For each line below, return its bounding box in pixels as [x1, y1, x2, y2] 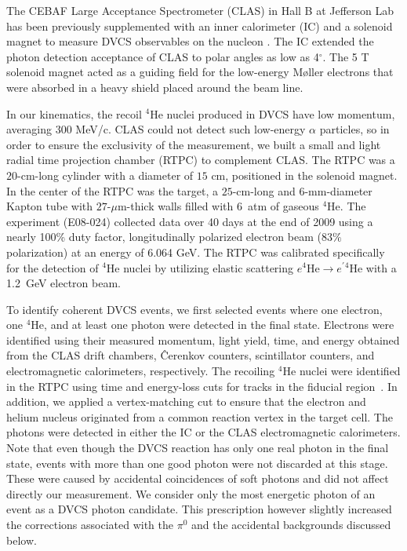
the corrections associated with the [6, 516, 174, 532]
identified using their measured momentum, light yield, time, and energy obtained [6, 331, 400, 348]
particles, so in [319, 121, 390, 137]
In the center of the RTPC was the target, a [6, 182, 219, 199]
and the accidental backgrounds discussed [191, 516, 391, 532]
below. [6, 531, 37, 548]
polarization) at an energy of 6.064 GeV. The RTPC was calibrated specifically [6, 243, 385, 260]
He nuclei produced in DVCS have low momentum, [150, 105, 395, 122]
